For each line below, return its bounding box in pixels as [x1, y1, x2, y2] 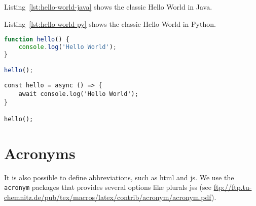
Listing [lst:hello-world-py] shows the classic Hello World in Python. [4, 18, 216, 29]
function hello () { [4, 36, 69, 43]
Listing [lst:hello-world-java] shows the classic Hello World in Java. [4, 2, 212, 12]
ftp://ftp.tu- [213, 182, 252, 192]
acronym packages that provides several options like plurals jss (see [4, 182, 212, 192]
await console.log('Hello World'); [18, 90, 138, 97]
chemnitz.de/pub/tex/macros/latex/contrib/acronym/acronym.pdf [4, 192, 211, 202]
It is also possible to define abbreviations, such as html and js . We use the [4, 172, 234, 182]
